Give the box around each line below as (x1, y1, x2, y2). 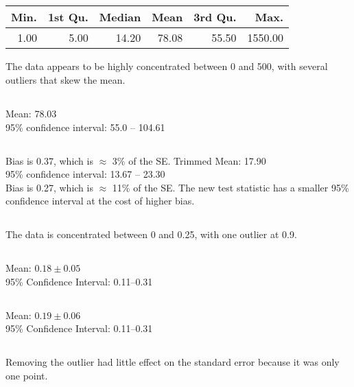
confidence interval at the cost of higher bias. (5, 193, 195, 208)
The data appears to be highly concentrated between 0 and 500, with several (5, 59, 328, 73)
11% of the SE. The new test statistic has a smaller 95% (112, 180, 349, 194)
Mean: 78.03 (5, 106, 57, 120)
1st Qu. (47, 9, 88, 25)
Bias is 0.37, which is (5, 153, 93, 167)
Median (99, 9, 141, 25)
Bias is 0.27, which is (5, 180, 93, 194)
